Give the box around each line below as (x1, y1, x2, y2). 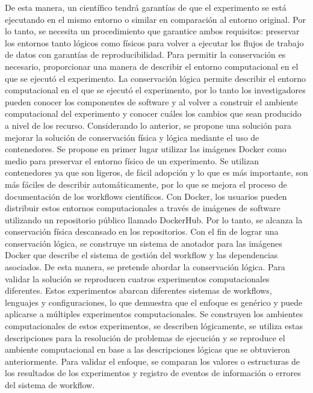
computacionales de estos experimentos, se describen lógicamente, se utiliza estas (5, 320, 303, 332)
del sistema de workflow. (5, 379, 95, 391)
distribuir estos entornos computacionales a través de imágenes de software (5, 202, 280, 214)
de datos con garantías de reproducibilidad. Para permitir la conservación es (5, 48, 286, 61)
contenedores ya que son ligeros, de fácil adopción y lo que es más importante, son (5, 166, 308, 179)
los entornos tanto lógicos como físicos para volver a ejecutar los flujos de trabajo (5, 36, 304, 49)
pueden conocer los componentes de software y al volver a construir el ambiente (5, 95, 298, 108)
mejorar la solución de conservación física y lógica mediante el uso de (5, 131, 259, 143)
